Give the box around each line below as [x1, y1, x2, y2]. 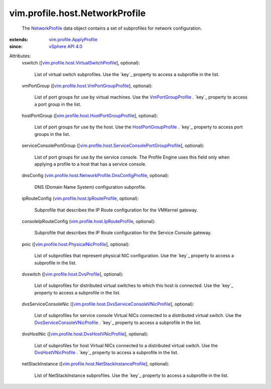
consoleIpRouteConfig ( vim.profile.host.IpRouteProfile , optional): [22, 218, 156, 224]
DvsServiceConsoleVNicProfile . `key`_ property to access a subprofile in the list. [34, 320, 202, 326]
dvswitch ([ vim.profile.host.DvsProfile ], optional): [22, 271, 123, 277]
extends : [9, 36, 29, 42]
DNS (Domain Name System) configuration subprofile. [34, 184, 147, 190]
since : [9, 43, 23, 50]
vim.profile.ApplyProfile [49, 36, 98, 42]
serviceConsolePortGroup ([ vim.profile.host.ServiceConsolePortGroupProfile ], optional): [22, 142, 205, 148]
